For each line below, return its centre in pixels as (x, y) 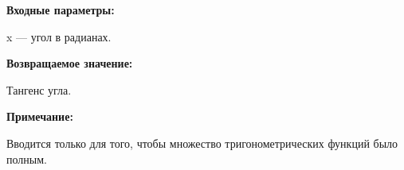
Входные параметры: (61, 10)
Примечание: (40, 116)
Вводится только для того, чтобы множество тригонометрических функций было (202, 143)
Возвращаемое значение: (70, 63)
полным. (27, 158)
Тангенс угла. (39, 89)
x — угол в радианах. (59, 36)
